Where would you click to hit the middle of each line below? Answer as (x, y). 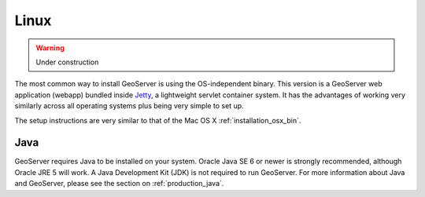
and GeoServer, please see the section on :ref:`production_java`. (119, 184)
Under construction (67, 62)
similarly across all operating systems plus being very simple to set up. (129, 106)
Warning (50, 48)
